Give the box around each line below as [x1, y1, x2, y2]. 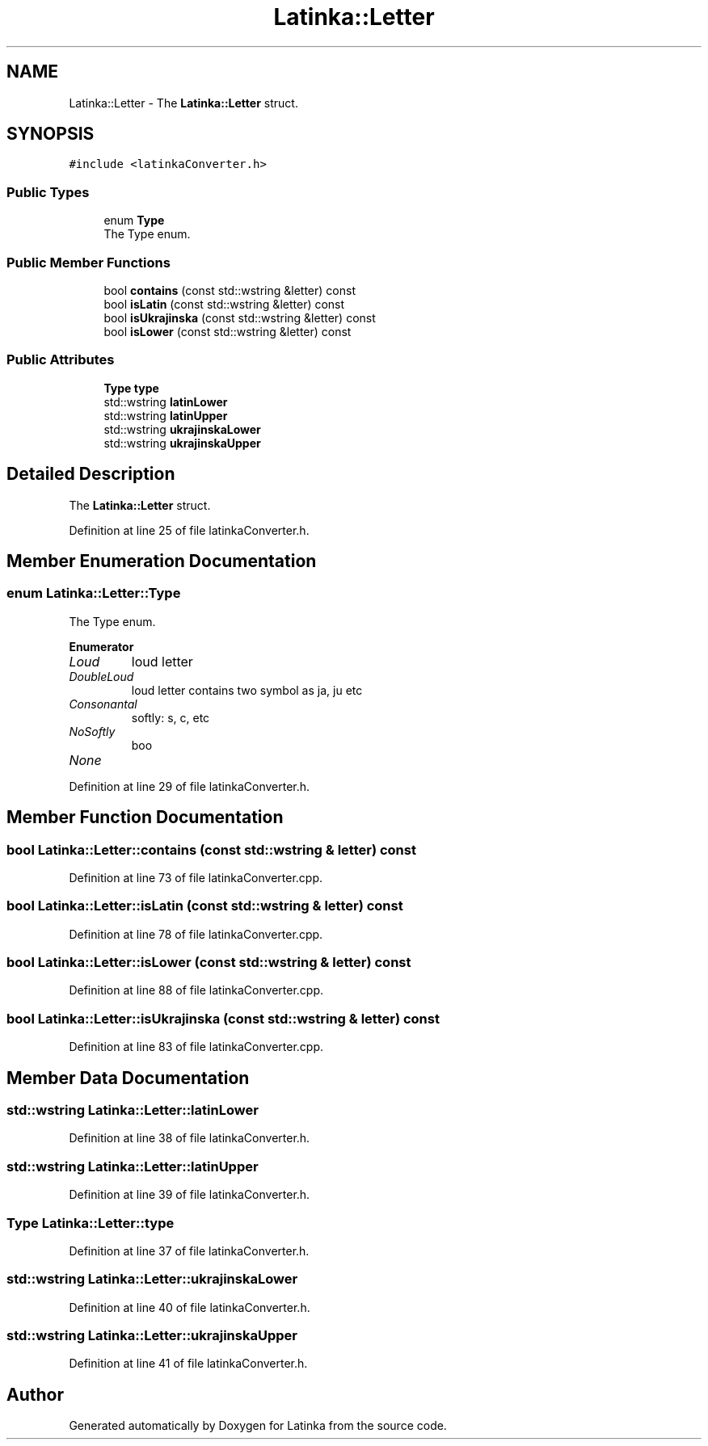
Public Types [6, 183, 90, 200]
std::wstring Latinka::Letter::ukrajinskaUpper [6, 1327, 297, 1344]
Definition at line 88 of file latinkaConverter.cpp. [69, 983, 324, 998]
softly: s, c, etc [131, 710, 210, 725]
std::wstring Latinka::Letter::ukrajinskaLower [6, 1271, 298, 1288]
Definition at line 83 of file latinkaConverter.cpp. [69, 1040, 324, 1054]
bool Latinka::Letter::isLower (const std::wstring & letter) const [6, 954, 411, 971]
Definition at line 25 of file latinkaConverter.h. [69, 523, 310, 537]
